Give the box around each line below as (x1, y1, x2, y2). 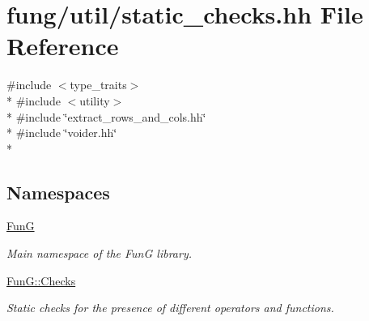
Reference (6, 29, 119, 62)
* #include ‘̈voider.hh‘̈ (6, 124, 117, 141)
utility (79, 92, 110, 109)
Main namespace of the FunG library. (6, 245, 192, 262)
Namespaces (6, 179, 110, 204)
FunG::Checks (6, 272, 76, 289)
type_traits (70, 76, 127, 93)
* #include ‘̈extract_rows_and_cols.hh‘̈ (6, 108, 206, 125)
